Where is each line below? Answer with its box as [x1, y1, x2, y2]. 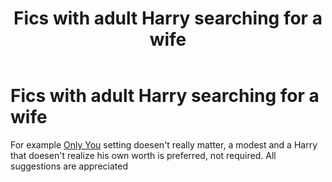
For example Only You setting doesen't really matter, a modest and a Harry [10, 138, 318, 151]
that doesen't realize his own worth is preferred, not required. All [10, 149, 277, 161]
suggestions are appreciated [10, 160, 128, 172]
